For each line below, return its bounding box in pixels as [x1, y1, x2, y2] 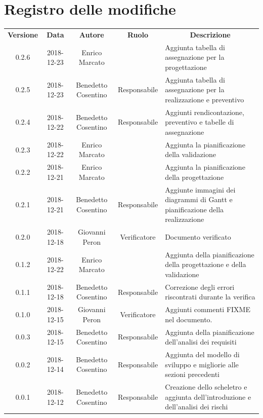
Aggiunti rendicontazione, [165, 106, 244, 117]
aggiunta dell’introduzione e [165, 391, 251, 402]
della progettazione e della [165, 259, 246, 270]
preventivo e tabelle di [165, 117, 234, 127]
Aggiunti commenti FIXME [165, 304, 250, 315]
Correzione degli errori [165, 281, 235, 292]
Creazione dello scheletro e [165, 382, 247, 392]
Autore [79, 29, 104, 40]
